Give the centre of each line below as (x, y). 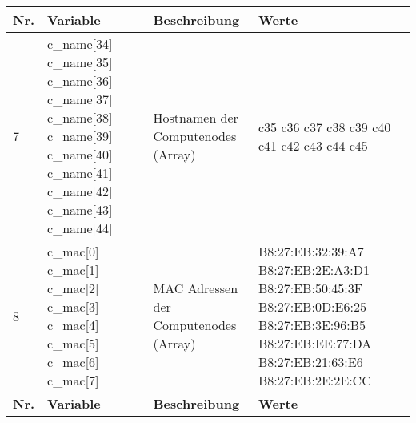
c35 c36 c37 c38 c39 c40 (325, 127)
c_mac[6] (73, 362)
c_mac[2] (73, 288)
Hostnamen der (196, 117)
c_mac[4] (73, 325)
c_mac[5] (73, 343)
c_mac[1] (73, 270)
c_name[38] (80, 117)
